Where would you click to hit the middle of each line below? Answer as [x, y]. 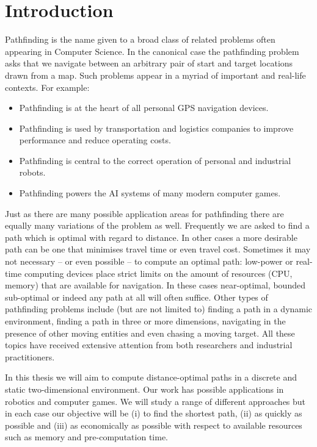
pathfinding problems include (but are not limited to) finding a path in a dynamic [159, 309]
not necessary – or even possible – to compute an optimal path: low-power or [149, 261]
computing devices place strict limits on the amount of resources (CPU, [158, 273]
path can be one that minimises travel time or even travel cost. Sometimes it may [158, 249]
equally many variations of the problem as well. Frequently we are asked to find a [157, 225]
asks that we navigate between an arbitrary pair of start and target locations [149, 63]
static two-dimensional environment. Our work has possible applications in [144, 389]
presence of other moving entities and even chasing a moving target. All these [150, 333]
